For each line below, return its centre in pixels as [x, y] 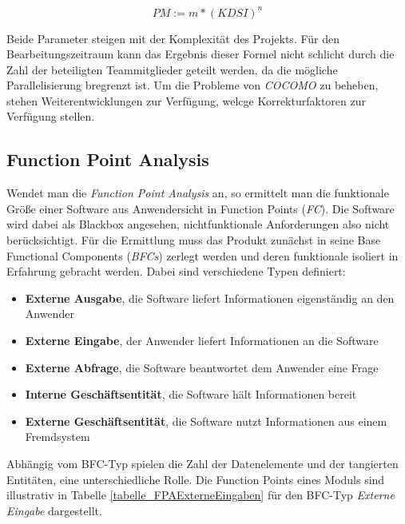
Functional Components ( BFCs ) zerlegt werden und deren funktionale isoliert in [202, 255]
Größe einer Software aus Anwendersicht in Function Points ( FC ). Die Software [201, 208]
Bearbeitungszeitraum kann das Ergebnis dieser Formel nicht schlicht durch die [201, 54]
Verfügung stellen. [51, 116]
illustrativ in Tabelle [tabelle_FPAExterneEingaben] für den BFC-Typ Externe [201, 495]
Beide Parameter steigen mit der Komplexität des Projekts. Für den [173, 38]
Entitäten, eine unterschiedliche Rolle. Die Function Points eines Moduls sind [196, 479]
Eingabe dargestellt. [54, 510]
